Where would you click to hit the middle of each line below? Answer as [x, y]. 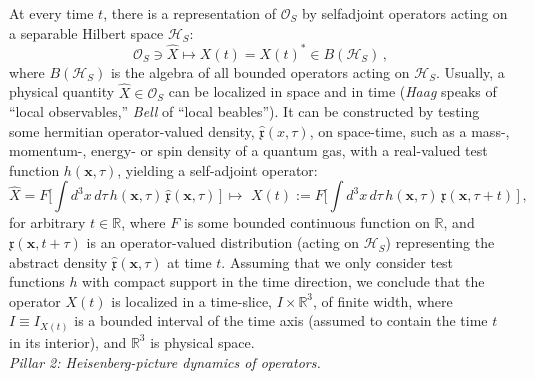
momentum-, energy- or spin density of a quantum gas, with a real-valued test [248, 150]
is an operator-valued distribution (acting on [223, 242]
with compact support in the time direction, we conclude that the [283, 281]
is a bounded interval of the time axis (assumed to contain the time [281, 320]
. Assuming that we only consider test [337, 261]
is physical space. [202, 341]
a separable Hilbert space [86, 32]
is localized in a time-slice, [192, 300]
